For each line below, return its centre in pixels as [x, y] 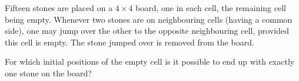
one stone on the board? [48, 73]
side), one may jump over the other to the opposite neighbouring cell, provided [147, 31]
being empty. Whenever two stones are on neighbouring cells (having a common [149, 19]
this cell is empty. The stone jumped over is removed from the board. [129, 42]
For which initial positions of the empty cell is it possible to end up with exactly [150, 61]
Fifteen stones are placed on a [59, 8]
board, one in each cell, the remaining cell [211, 8]
